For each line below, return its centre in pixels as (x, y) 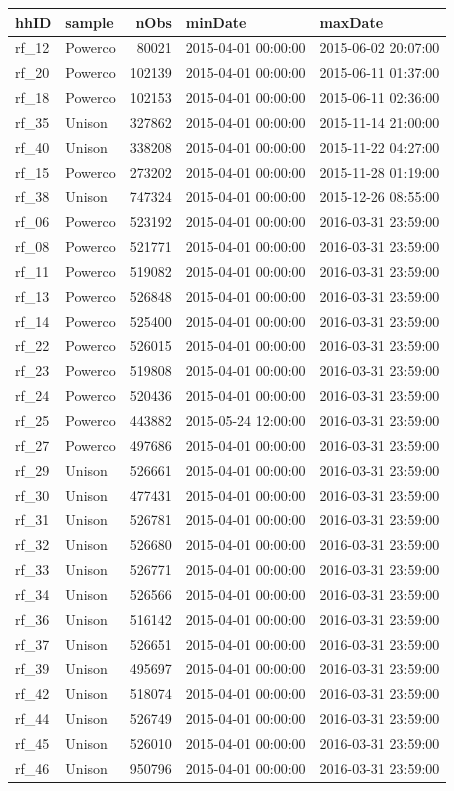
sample (89, 21)
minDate (216, 21)
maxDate (351, 21)
